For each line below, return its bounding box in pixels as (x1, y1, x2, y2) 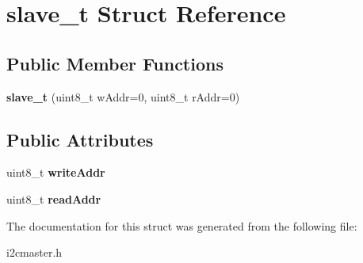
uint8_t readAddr (6, 190, 101, 207)
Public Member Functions (6, 51, 224, 75)
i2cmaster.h (6, 244, 63, 261)
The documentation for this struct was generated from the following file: (6, 217, 357, 234)
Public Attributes (6, 127, 154, 151)
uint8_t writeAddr (6, 164, 105, 181)
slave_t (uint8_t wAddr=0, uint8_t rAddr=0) (6, 88, 240, 105)
